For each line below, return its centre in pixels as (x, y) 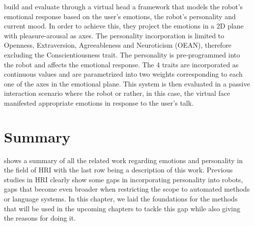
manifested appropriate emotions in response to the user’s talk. (99, 102)
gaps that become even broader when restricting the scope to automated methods (127, 189)
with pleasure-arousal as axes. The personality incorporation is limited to (114, 35)
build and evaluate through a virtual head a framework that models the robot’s (124, 6)
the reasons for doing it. (40, 218)
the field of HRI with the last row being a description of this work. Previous (118, 170)
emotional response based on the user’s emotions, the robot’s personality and (120, 16)
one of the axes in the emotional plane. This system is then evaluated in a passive (127, 83)
